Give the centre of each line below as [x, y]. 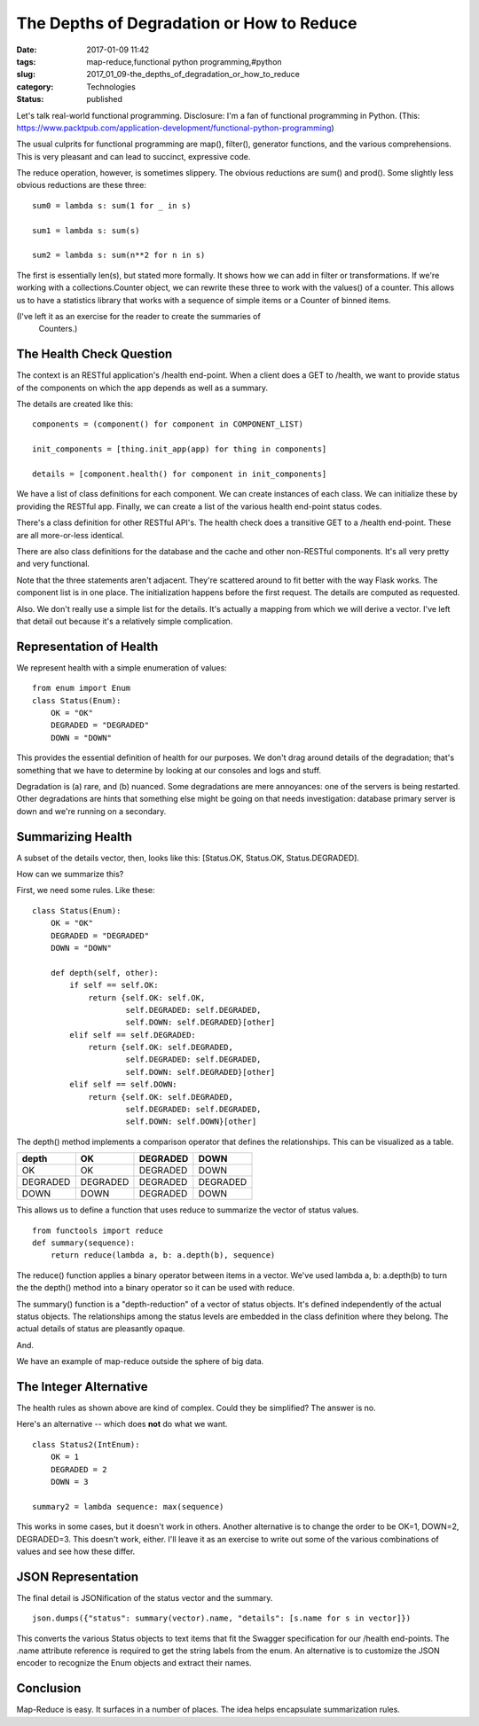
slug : [26, 75]
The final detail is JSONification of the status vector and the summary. [145, 1597]
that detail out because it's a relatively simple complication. [125, 621]
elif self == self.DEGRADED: [133, 1035]
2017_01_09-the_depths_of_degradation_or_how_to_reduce [193, 75]
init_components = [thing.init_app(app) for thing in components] [180, 449]
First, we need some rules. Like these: [86, 890]
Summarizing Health [75, 837]
